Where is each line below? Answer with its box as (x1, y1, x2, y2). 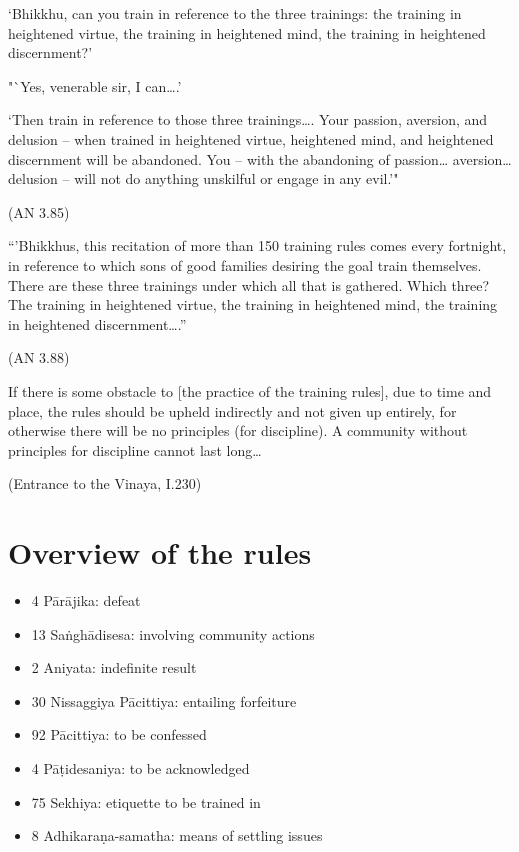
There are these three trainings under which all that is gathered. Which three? (8, 274, 490, 295)
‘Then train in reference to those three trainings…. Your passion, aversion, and (8, 109, 488, 130)
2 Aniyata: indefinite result (31, 657, 197, 678)
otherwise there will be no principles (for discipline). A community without (8, 420, 468, 441)
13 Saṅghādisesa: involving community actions (31, 623, 315, 644)
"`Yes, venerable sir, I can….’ (8, 75, 182, 96)
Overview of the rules (8, 532, 312, 573)
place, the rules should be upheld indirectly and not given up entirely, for (8, 400, 457, 421)
